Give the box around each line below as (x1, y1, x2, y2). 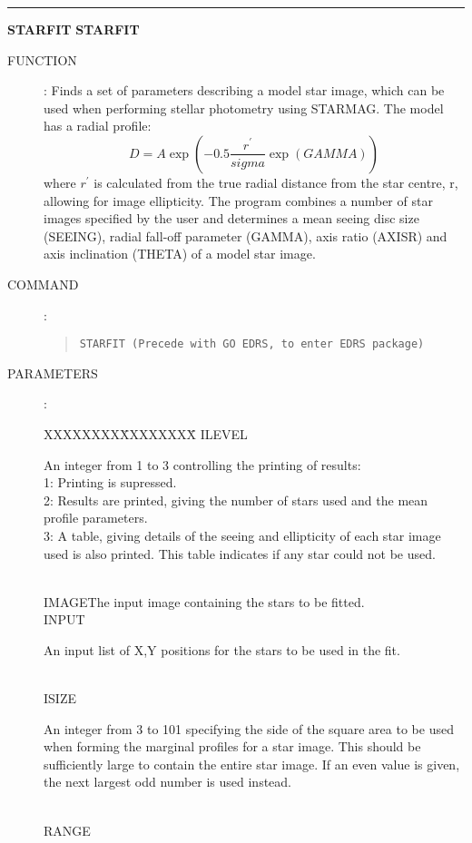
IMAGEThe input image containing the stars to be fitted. (44, 592, 365, 611)
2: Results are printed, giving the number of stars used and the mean (44, 490, 428, 509)
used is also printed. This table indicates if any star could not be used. (44, 544, 436, 563)
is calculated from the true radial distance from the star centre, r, (93, 172, 458, 191)
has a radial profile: (44, 116, 152, 135)
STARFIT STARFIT (7, 20, 140, 38)
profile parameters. (44, 508, 148, 527)
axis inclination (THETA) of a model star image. (44, 244, 316, 263)
